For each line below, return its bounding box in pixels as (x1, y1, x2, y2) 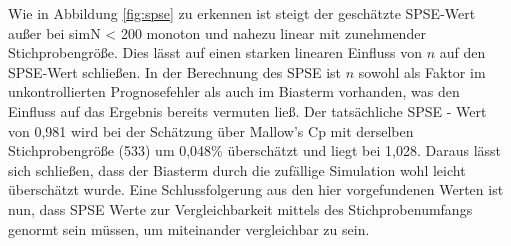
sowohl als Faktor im (358, 61, 486, 82)
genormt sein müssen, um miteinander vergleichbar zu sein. (8, 218, 370, 239)
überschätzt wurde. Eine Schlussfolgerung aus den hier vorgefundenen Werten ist (8, 179, 504, 200)
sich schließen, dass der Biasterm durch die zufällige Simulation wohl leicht (8, 159, 466, 180)
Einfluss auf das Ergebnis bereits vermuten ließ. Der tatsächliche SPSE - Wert (8, 100, 487, 121)
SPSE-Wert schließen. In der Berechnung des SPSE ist (8, 61, 342, 82)
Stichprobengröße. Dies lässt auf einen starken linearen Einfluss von (8, 42, 423, 63)
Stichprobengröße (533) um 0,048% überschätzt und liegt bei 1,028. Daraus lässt (8, 140, 502, 161)
